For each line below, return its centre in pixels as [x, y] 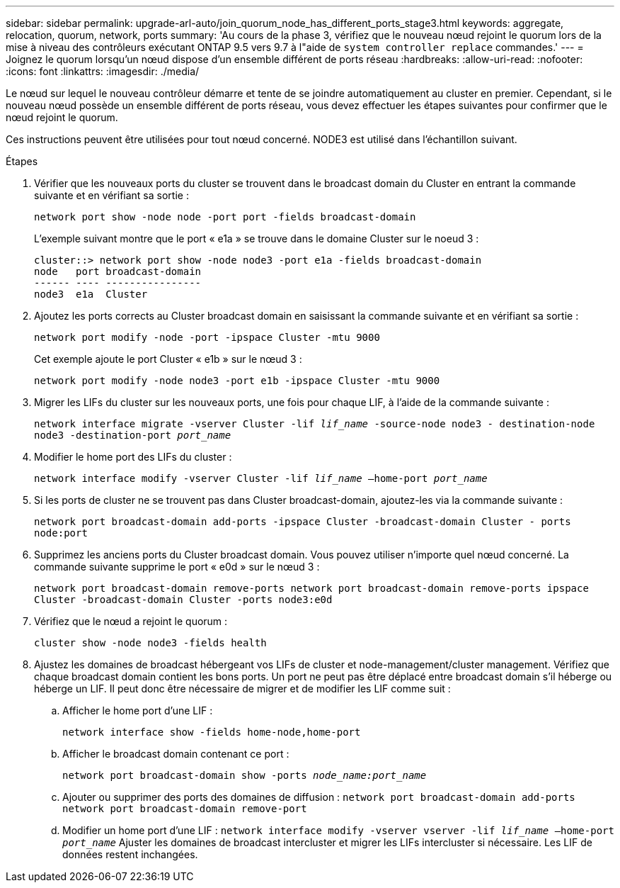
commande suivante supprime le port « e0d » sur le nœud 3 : [177, 567]
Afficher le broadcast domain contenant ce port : [176, 754]
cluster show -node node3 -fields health [150, 643]
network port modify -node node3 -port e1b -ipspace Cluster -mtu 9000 [237, 381]
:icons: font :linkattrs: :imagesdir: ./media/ [103, 71]
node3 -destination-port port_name [133, 435]
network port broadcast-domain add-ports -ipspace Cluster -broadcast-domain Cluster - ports [303, 522]
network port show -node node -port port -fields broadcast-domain [225, 217]
